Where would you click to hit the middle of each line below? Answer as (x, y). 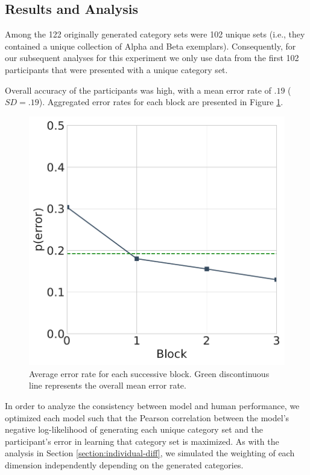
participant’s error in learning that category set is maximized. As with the (142, 441)
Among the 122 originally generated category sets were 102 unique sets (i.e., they (155, 34)
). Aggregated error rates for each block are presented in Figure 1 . (161, 102)
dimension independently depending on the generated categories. (124, 465)
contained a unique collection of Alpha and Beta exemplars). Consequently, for (150, 46)
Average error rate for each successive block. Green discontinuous (149, 373)
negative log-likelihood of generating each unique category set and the (134, 429)
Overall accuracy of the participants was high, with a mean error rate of (138, 90)
